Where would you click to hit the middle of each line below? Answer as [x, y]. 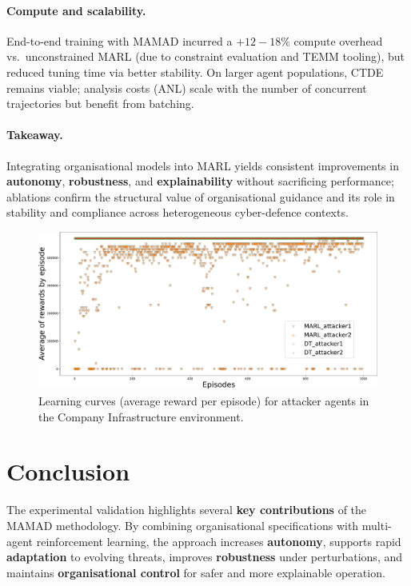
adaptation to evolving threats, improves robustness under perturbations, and [205, 557]
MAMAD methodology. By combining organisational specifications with [183, 525]
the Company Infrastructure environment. [141, 416]
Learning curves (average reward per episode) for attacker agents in [204, 401]
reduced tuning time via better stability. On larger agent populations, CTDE [195, 72]
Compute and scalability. [76, 10]
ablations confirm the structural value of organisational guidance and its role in [201, 196]
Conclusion [68, 471]
